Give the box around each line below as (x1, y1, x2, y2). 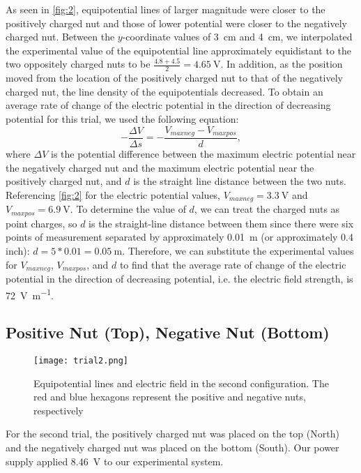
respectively (33, 403, 84, 417)
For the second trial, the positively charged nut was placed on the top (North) (6, 426, 339, 441)
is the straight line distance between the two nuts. (133, 174, 346, 188)
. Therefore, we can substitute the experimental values (122, 243, 354, 257)
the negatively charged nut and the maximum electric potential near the (6, 160, 314, 174)
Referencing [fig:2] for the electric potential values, (6, 187, 221, 202)
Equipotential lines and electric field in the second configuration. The (33, 375, 329, 390)
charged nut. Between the (6, 29, 115, 44)
